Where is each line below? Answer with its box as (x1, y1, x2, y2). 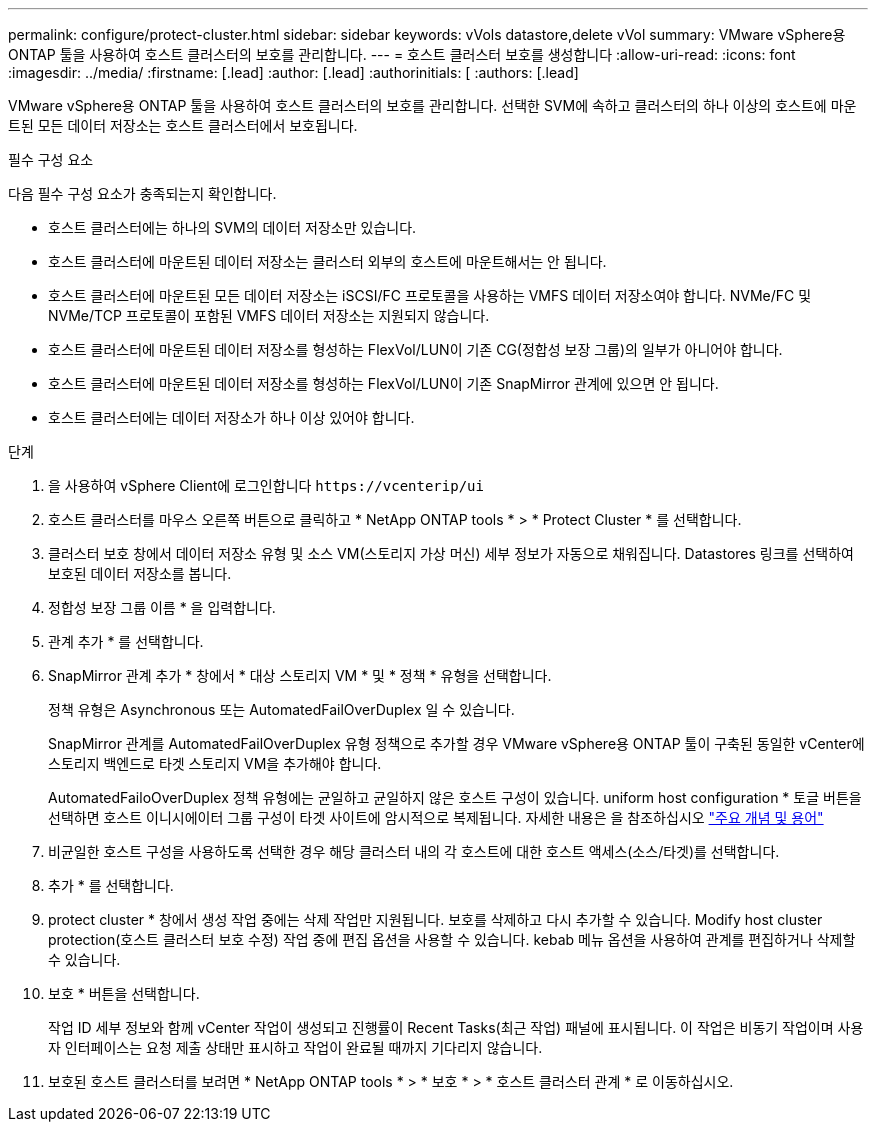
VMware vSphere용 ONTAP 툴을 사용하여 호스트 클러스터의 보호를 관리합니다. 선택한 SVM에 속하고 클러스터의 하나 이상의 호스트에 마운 (8, 97, 857, 114)
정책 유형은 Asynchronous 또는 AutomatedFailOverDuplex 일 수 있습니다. (48, 701, 515, 718)
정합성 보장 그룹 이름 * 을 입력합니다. (48, 599, 276, 616)
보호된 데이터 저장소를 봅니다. (48, 565, 232, 582)
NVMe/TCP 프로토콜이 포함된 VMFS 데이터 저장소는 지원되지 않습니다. (48, 307, 490, 324)
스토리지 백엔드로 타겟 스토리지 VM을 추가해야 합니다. (48, 755, 382, 772)
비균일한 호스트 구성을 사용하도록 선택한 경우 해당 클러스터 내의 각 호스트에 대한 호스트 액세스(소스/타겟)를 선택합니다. (48, 843, 780, 860)
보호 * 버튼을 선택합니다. (48, 985, 200, 1002)
